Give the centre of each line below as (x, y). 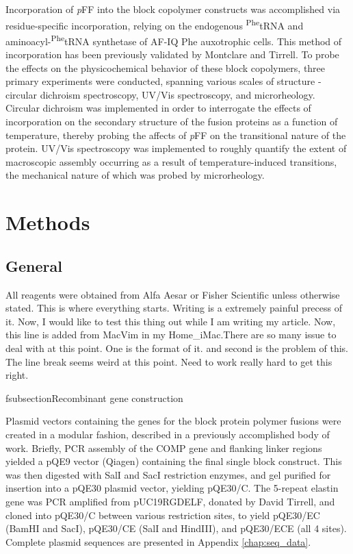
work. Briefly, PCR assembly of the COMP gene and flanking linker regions (164, 448)
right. (17, 375)
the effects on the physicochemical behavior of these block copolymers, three (166, 67)
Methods (48, 222)
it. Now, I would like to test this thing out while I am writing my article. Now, (171, 321)
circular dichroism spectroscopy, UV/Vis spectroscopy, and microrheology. (160, 94)
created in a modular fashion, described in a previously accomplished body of (168, 434)
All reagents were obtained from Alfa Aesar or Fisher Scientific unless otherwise (173, 294)
